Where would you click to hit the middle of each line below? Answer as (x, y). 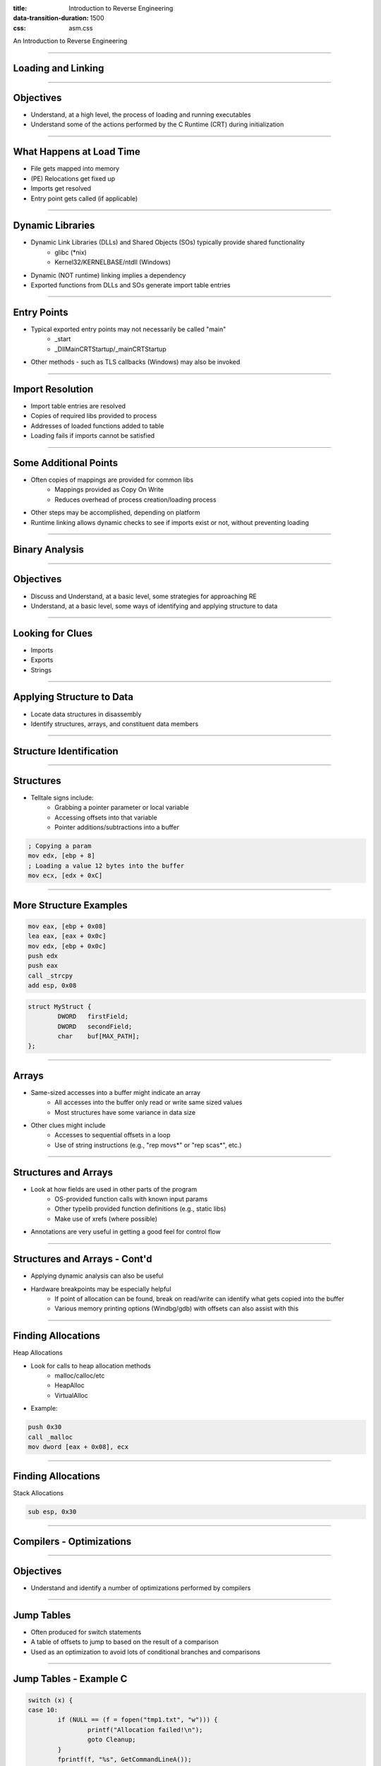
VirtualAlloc (71, 1395)
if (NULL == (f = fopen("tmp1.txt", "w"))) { (138, 1720)
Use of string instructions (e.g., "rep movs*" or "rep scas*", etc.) (148, 1145)
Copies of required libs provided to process (94, 416)
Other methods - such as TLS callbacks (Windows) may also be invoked (135, 362)
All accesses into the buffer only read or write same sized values (149, 1103)
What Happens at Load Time (77, 152)
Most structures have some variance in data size (125, 1112)
